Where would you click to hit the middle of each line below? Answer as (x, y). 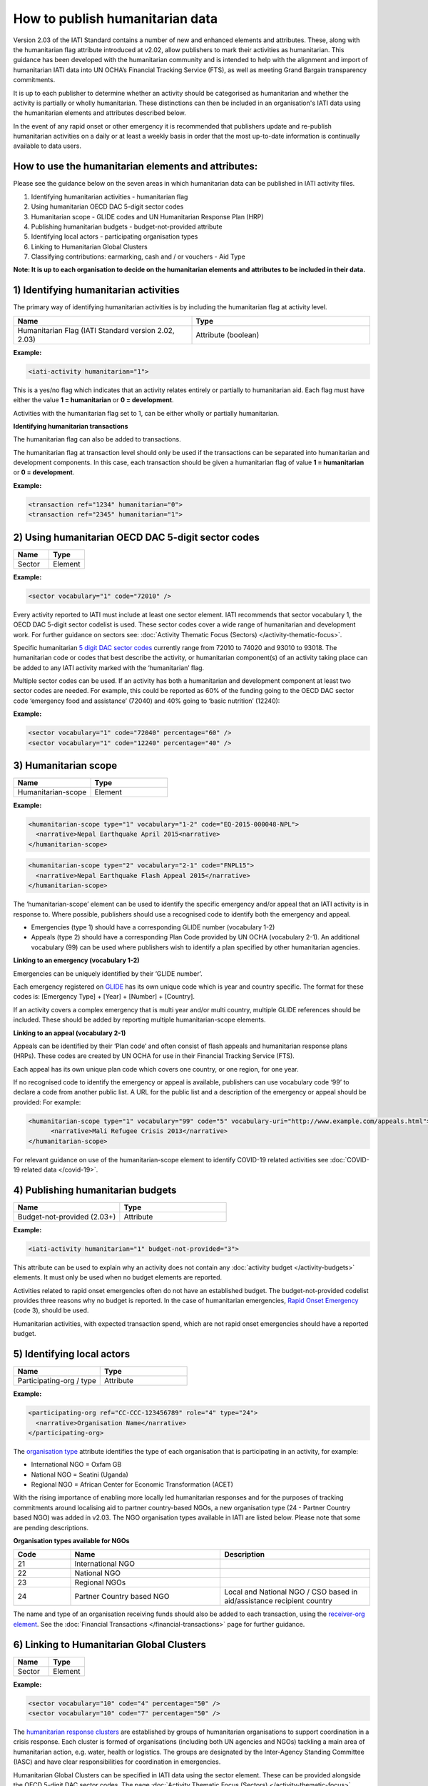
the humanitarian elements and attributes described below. (100, 113)
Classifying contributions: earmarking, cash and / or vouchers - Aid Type (138, 256)
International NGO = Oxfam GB (76, 1465)
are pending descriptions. (51, 1527)
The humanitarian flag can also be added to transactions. (97, 439)
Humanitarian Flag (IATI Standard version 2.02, (96, 330)
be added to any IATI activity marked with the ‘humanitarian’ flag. (109, 667)
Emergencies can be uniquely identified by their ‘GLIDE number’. (108, 973)
